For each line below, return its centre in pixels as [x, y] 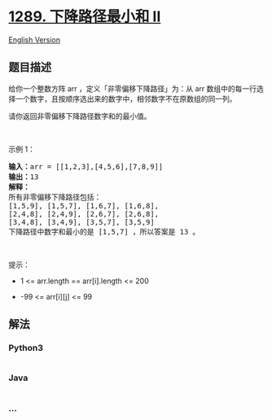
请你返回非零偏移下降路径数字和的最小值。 [80, 116]
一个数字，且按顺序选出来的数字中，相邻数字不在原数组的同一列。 [126, 98]
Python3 [26, 348]
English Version [35, 39]
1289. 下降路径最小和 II [85, 17]
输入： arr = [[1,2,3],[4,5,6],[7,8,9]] [86, 166]
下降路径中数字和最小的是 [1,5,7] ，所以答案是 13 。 [104, 232]
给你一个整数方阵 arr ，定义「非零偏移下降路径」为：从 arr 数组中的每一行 [132, 88]
